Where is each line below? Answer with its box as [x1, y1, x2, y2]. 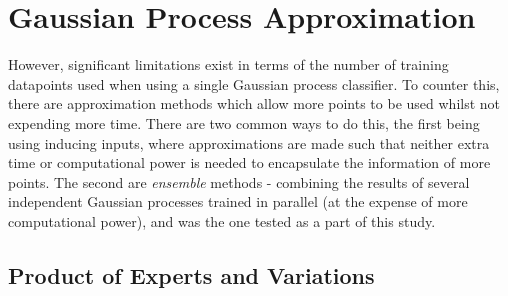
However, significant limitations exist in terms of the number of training [8, 54, 449, 75]
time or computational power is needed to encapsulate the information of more [8, 152, 491, 173]
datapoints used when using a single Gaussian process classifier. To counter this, [8, 73, 500, 94]
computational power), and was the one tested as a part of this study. [8, 210, 436, 231]
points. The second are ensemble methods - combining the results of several [8, 171, 470, 192]
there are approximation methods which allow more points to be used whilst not [8, 93, 501, 114]
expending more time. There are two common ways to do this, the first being [8, 112, 480, 133]
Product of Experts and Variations [8, 259, 375, 290]
